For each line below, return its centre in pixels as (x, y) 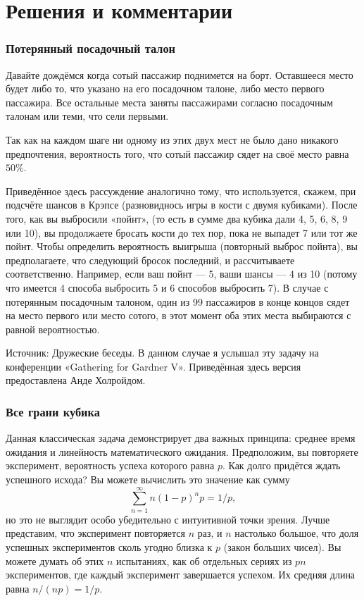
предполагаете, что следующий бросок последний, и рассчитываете (150, 260)
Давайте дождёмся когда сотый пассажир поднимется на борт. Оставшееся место (180, 74)
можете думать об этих (55, 560)
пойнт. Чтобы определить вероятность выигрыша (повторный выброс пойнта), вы (182, 246)
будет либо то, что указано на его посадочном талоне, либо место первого (165, 88)
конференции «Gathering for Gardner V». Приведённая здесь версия (153, 366)
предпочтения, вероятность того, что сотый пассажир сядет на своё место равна (177, 153)
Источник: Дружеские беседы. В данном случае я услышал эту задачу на (162, 353)
